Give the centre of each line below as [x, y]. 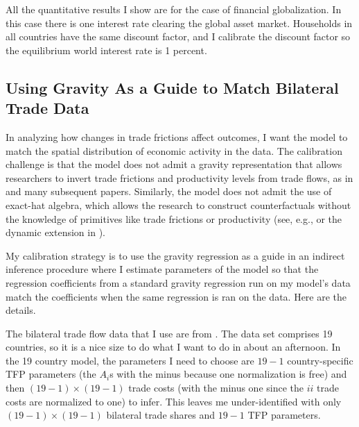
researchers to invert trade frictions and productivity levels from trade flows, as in [179, 177]
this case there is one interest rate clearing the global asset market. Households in [179, 23]
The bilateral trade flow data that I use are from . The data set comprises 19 [169, 333]
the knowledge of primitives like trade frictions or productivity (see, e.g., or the [174, 218]
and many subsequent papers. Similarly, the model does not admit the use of [169, 191]
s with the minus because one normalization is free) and [228, 374]
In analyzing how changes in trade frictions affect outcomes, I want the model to [177, 136]
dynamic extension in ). [55, 232]
